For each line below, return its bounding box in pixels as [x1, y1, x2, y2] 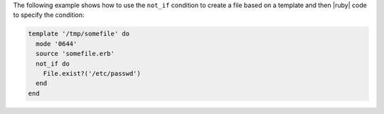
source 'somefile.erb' [36, 50, 115, 58]
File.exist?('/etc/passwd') [43, 69, 142, 77]
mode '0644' [36, 40, 78, 47]
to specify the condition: [13, 11, 85, 19]
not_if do [36, 59, 70, 67]
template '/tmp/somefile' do [28, 30, 130, 38]
